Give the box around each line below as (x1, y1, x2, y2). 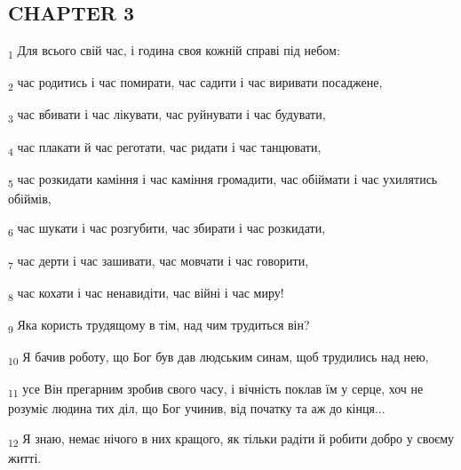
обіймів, (8, 188, 52, 207)
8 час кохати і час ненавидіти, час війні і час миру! (8, 283, 284, 304)
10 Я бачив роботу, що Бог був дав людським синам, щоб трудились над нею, (8, 347, 429, 368)
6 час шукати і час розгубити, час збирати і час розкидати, (8, 219, 326, 240)
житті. (8, 448, 42, 466)
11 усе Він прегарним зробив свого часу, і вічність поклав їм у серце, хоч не (8, 379, 424, 400)
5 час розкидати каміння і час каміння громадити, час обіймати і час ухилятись (8, 169, 438, 190)
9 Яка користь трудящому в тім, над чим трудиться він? (8, 315, 310, 336)
